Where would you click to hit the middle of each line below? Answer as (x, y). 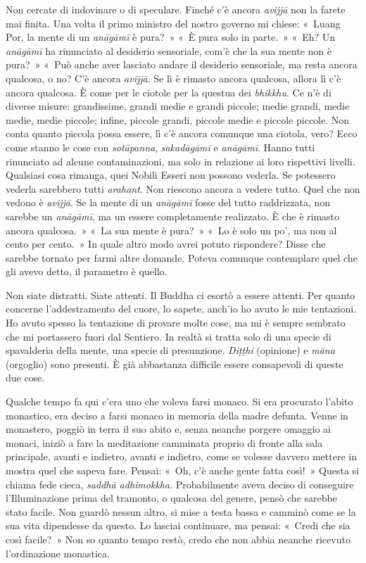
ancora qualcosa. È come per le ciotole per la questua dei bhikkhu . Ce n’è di (169, 92)
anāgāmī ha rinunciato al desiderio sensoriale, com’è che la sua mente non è (169, 50)
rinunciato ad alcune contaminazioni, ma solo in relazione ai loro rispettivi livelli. (181, 161)
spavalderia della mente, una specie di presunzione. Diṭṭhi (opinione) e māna (170, 350)
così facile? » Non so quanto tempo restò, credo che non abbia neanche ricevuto (178, 539)
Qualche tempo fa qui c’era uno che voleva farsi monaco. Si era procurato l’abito (179, 401)
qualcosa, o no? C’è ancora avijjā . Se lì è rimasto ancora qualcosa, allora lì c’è (173, 78)
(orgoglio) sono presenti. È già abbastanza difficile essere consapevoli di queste (175, 363)
